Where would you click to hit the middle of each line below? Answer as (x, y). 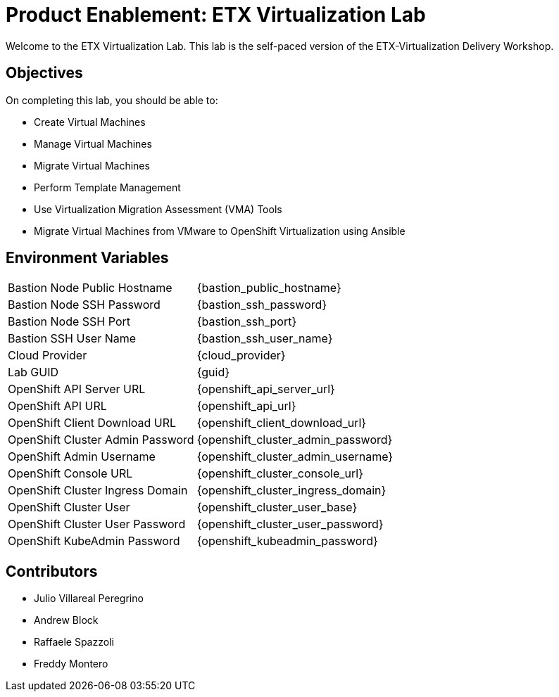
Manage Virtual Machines (93, 143)
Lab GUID (33, 372)
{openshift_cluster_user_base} (277, 507)
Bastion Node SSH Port (69, 322)
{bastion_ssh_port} (247, 322)
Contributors (52, 571)
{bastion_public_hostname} (269, 288)
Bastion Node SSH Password (84, 305)
